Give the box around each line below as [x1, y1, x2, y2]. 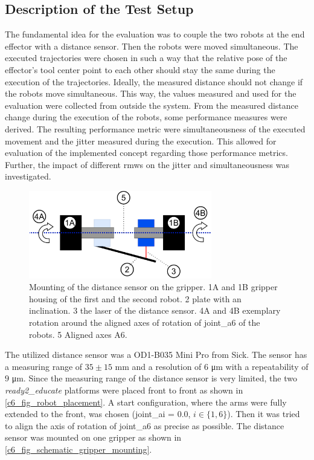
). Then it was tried [227, 407, 300, 420]
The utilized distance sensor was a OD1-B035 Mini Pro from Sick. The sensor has [5, 348, 307, 361]
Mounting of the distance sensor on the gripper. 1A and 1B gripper [29, 280, 278, 293]
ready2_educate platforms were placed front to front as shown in [5, 383, 243, 396]
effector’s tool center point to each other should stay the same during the [5, 63, 275, 76]
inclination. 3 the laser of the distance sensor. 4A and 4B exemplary [29, 304, 281, 317]
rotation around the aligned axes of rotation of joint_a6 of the [29, 316, 260, 328]
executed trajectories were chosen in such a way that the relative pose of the [5, 51, 287, 64]
